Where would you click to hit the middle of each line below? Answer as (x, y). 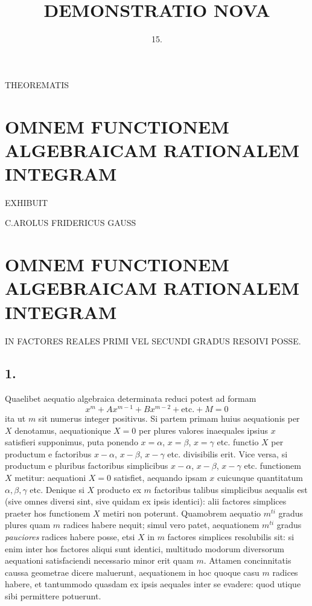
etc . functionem (272, 466)
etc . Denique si (57, 489)
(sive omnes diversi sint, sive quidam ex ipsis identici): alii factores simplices (146, 501)
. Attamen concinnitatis (247, 560)
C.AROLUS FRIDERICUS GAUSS (71, 223)
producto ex (119, 489)
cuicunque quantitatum (260, 477)
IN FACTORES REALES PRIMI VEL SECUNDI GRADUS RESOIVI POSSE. (153, 340)
